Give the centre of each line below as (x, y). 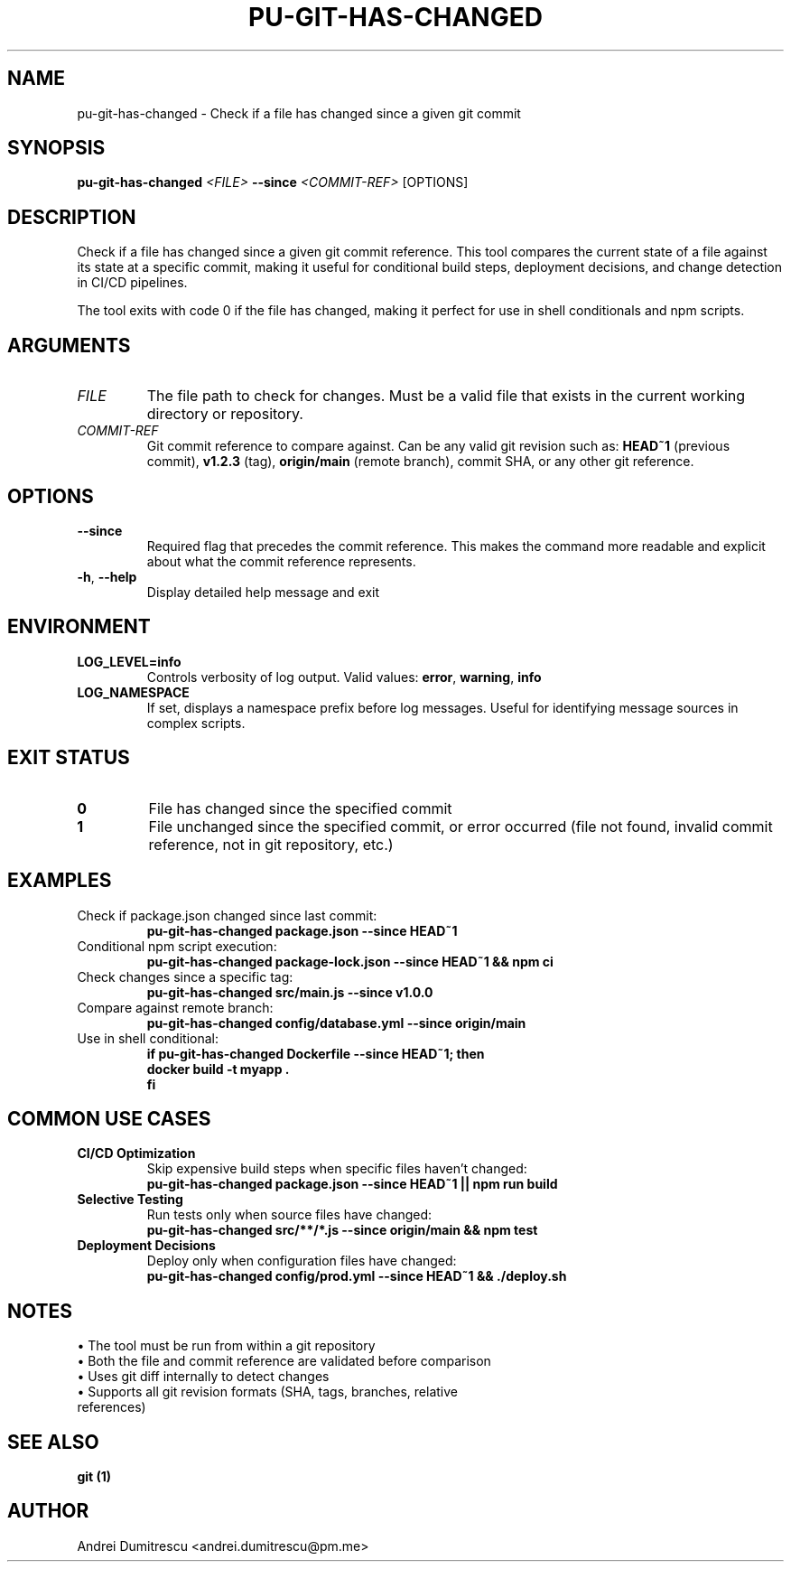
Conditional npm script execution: (177, 946)
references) (112, 1407)
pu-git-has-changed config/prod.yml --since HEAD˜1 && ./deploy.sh (357, 1276)
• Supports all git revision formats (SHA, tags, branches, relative (267, 1392)
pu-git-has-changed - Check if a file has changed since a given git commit (299, 113)
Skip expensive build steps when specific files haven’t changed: (337, 1169)
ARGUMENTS (69, 345)
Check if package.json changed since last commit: (227, 915)
